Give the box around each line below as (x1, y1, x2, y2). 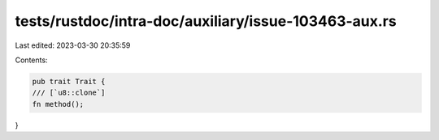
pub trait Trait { (32, 77, 106, 86)
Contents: (15, 55, 48, 65)
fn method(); (32, 100, 85, 108)
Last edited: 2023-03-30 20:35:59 (15, 40, 131, 50)
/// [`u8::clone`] (32, 88, 106, 97)
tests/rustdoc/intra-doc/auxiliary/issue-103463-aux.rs (15, 12, 398, 30)
